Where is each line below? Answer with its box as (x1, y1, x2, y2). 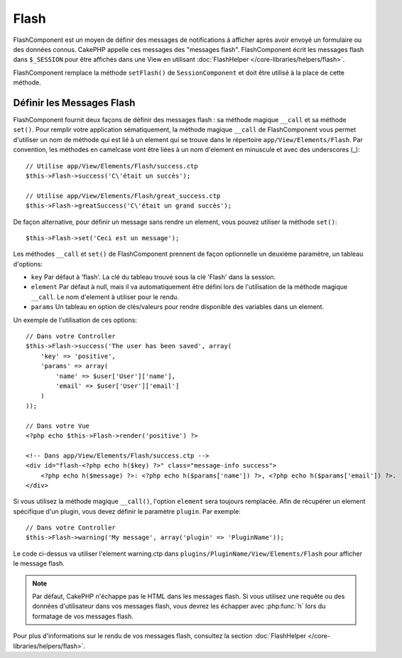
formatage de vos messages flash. (32, 612, 134, 620)
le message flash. (13, 559, 65, 568)
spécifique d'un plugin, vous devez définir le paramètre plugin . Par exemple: (13, 507, 241, 515)
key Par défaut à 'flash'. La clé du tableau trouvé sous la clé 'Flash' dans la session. (31, 273, 276, 281)
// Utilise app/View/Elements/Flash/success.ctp (26, 162, 198, 170)
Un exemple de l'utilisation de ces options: (13, 315, 138, 324)
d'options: (13, 259, 43, 268)
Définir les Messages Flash (13, 97, 136, 109)
